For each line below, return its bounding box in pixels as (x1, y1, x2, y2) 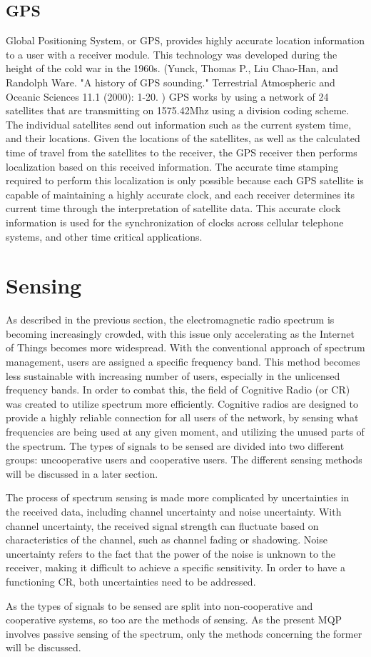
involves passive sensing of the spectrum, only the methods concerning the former (6, 626, 362, 641)
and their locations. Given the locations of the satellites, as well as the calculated (6, 131, 360, 146)
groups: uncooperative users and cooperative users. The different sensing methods (6, 452, 362, 467)
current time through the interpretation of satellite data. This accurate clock (6, 201, 341, 216)
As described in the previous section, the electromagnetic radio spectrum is (6, 312, 335, 327)
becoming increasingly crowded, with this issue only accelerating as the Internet (6, 326, 355, 341)
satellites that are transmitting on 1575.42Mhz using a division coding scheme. (6, 103, 350, 118)
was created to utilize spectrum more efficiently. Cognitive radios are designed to (6, 396, 358, 411)
